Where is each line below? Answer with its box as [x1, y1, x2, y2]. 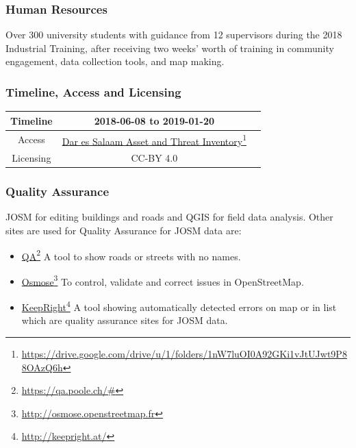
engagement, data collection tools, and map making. [5, 54, 225, 69]
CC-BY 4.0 [131, 151, 178, 165]
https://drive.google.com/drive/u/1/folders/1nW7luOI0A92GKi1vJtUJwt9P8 [21, 346, 347, 360]
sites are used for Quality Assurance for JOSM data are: [5, 223, 242, 237]
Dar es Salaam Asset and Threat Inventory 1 [62, 132, 246, 148]
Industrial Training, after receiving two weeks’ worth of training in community [5, 40, 334, 55]
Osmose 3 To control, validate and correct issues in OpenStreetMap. [21, 272, 304, 288]
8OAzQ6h [21, 360, 63, 374]
